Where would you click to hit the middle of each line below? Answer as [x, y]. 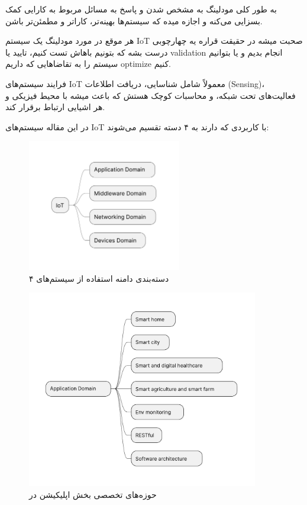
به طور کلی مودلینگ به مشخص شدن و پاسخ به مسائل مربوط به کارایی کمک [141, 9]
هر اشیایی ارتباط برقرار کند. [55, 107]
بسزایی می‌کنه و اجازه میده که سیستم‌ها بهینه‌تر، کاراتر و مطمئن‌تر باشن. [134, 20]
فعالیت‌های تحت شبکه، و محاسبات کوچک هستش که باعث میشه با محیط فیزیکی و [151, 95]
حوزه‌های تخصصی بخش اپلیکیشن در [93, 494]
